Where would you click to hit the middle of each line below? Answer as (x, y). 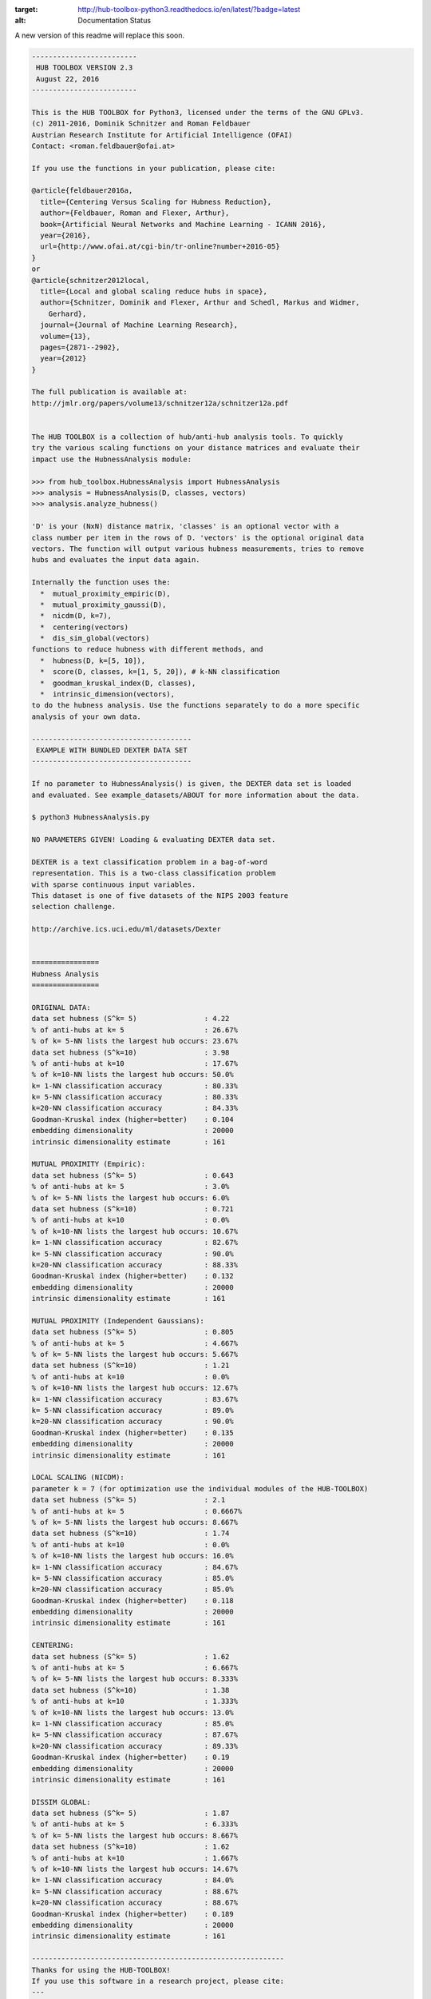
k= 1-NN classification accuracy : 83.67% (135, 1399)
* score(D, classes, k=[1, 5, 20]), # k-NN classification (160, 672)
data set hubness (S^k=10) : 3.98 (130, 1052)
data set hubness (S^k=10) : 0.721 (133, 1209)
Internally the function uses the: (101, 583)
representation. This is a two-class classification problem (154, 873)
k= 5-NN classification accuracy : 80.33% (135, 1097)
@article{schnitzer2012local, (91, 280)
